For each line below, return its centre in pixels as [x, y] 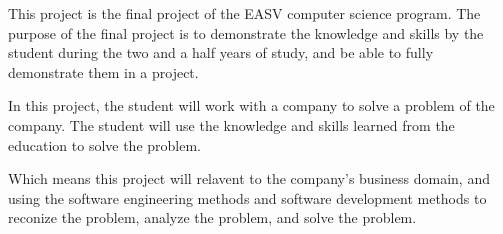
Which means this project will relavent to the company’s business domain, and [249, 178]
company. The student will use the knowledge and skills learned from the [231, 124]
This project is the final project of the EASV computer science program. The [244, 13]
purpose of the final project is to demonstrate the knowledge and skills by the [246, 32]
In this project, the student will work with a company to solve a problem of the [251, 105]
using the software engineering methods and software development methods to [247, 197]
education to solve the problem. [105, 144]
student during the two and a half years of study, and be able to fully [221, 52]
